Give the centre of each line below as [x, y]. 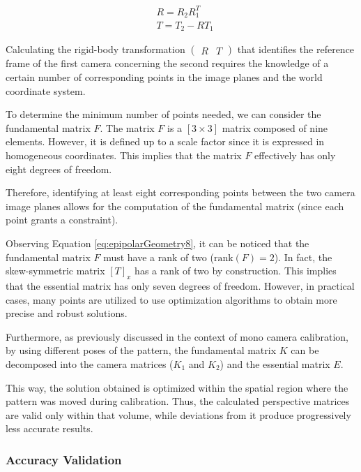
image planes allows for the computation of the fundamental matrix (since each [175, 206]
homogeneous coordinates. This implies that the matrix [124, 155]
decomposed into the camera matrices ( [90, 363]
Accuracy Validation [64, 459]
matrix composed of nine [275, 127]
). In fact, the [303, 257]
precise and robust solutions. [67, 313]
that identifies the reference [296, 49]
